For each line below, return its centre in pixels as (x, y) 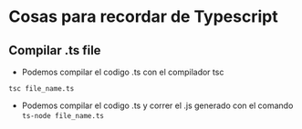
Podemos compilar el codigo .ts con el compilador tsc (123, 72)
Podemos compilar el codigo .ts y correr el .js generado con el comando (157, 105)
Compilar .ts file (55, 50)
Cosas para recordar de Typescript (144, 17)
